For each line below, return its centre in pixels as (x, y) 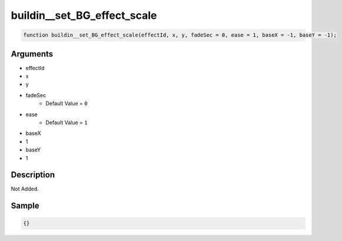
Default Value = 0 (67, 104)
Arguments (32, 54)
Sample (25, 206)
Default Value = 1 (67, 122)
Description (33, 175)
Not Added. (25, 189)
